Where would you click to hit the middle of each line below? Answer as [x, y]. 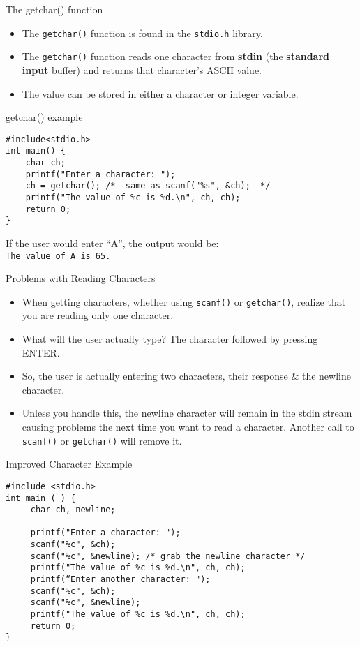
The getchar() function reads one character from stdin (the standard [176, 56]
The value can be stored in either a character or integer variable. [160, 93]
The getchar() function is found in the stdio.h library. [142, 32]
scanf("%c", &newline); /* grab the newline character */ [168, 556]
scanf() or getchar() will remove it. [102, 440]
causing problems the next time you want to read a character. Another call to [188, 426]
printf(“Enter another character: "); [120, 580]
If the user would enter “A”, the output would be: [112, 243]
